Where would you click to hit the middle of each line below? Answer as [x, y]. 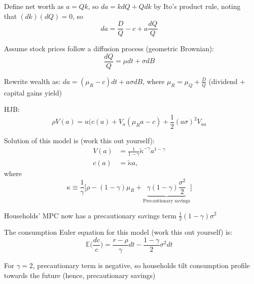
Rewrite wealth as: [32, 81]
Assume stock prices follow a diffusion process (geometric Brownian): [109, 48]
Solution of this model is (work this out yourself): [79, 140]
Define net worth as [34, 6]
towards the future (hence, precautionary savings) [80, 275]
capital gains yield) [33, 92]
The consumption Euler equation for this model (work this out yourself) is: [118, 232]
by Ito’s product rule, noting [197, 6]
